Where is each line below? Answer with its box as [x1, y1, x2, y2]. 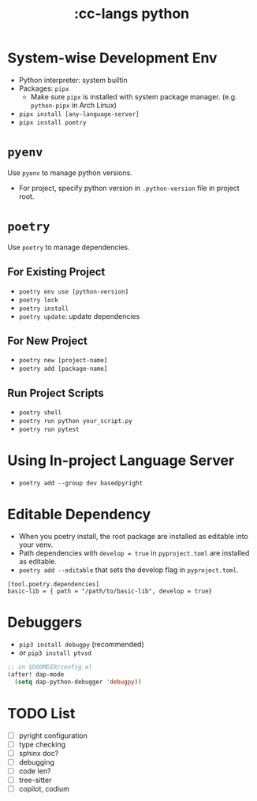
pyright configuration [18, 731, 88, 740]
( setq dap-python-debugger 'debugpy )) [14, 678, 143, 686]
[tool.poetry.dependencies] [7, 581, 100, 589]
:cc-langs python [73, 5, 190, 23]
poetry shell [18, 409, 62, 417]
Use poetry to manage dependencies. [7, 242, 131, 252]
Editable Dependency [7, 506, 151, 523]
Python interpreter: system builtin [18, 75, 128, 84]
